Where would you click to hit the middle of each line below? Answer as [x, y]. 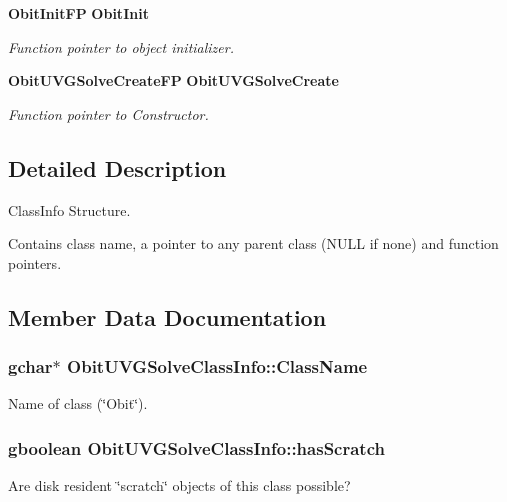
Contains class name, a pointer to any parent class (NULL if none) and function [253, 243]
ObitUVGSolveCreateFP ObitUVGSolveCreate [173, 80]
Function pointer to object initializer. [121, 46]
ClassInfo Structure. [69, 209]
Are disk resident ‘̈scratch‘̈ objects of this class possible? [179, 485]
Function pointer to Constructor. [108, 113]
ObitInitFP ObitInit [78, 13]
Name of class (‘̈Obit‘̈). [78, 403]
